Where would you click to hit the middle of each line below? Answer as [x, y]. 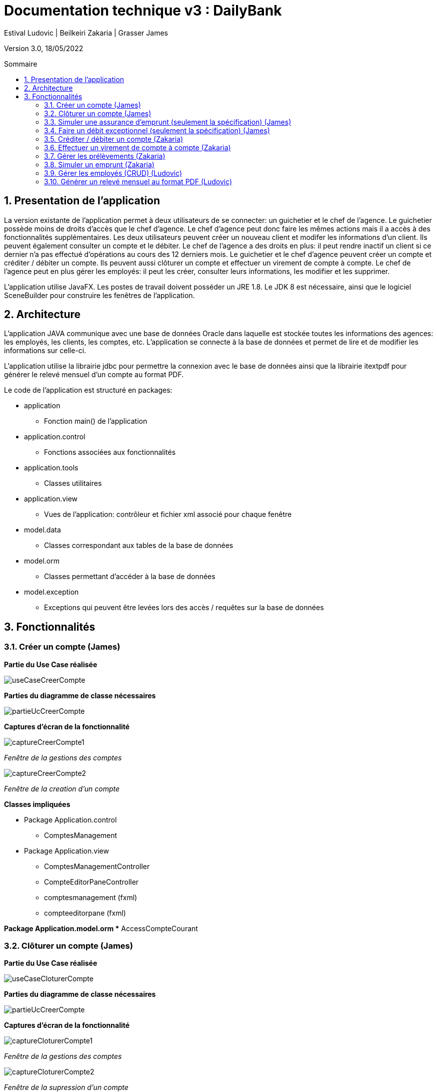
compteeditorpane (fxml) [85, 913]
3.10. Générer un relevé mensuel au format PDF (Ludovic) [138, 181]
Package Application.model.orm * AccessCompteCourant [101, 928]
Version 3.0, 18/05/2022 [44, 48]
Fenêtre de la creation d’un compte [62, 788]
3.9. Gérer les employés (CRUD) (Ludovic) [113, 173]
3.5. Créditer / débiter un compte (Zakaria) [114, 139]
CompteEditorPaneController [91, 882]
